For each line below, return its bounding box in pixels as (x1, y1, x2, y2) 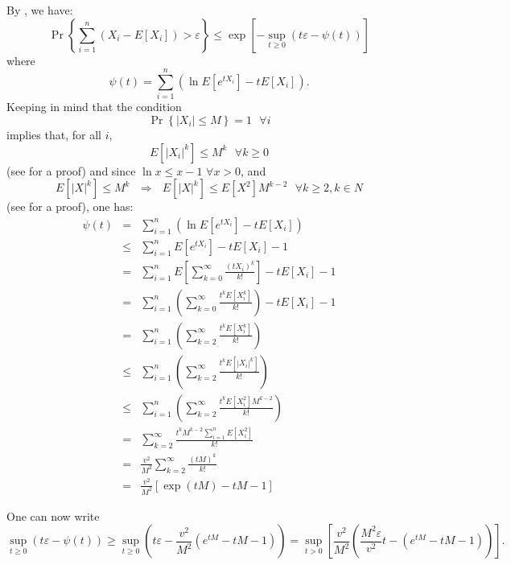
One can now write (6, 507, 100, 524)
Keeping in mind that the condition (6, 98, 182, 115)
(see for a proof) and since (6, 162, 136, 179)
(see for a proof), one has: (6, 198, 134, 215)
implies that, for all (6, 126, 101, 142)
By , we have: (6, 2, 73, 18)
